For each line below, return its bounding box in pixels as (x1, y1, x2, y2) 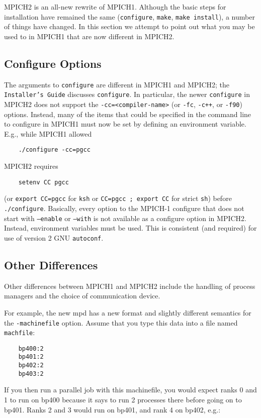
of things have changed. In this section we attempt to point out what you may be (4, 21, 255, 32)
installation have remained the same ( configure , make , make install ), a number (4, 11, 255, 22)
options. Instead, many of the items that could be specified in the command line (4, 109, 251, 119)
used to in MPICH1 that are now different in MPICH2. (4, 31, 175, 41)
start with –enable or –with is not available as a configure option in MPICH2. (4, 213, 246, 223)
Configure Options (4, 55, 102, 71)
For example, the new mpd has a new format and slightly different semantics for (4, 307, 251, 318)
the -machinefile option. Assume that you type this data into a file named (4, 317, 238, 328)
